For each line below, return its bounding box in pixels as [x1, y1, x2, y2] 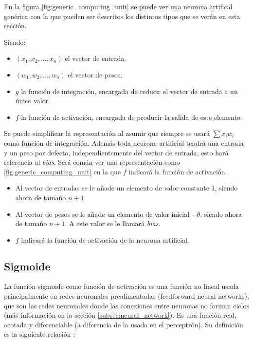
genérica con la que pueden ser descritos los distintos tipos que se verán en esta [4, 11, 240, 21]
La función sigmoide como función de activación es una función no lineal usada [4, 281, 239, 291]
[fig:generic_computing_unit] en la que [4, 166, 121, 176]
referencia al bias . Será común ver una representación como [4, 157, 180, 167]
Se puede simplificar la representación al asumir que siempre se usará [4, 128, 210, 138]
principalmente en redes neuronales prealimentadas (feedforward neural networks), [4, 291, 249, 301]
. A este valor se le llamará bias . [65, 218, 161, 228]
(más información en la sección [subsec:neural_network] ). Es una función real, [4, 310, 236, 320]
